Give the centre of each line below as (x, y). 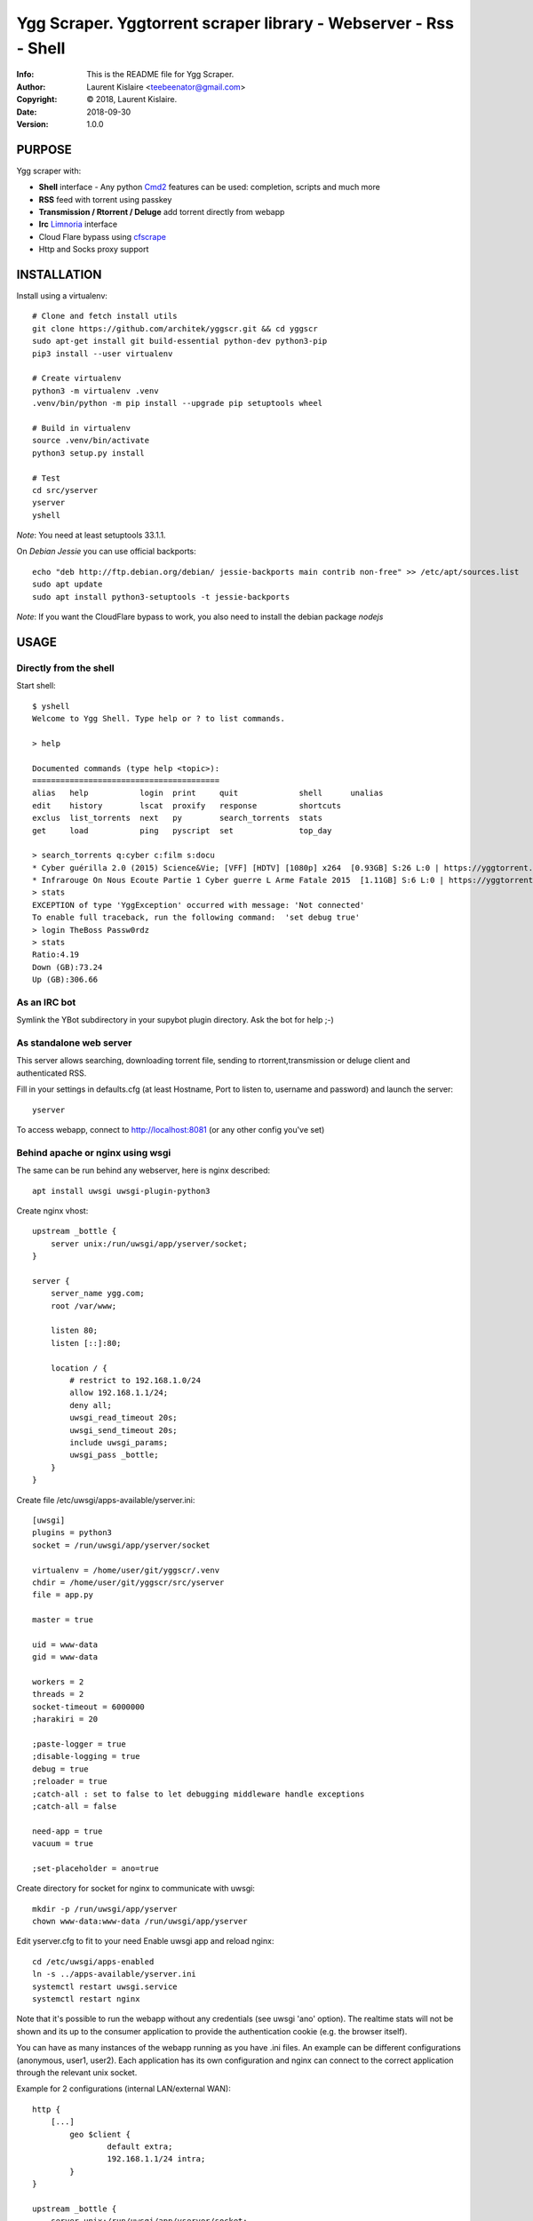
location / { (79, 1368)
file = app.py (63, 1595)
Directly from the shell (65, 668)
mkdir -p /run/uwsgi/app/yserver (105, 1909)
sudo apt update (68, 585)
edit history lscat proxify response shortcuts (187, 805)
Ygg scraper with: (49, 171)
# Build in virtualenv (82, 428)
